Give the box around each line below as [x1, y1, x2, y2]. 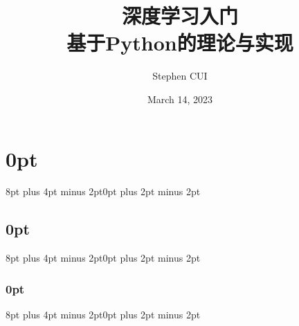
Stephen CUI [152, 69, 208, 83]
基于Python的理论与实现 [66, 28, 293, 57]
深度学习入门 [121, 1, 238, 30]
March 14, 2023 [147, 91, 213, 106]
